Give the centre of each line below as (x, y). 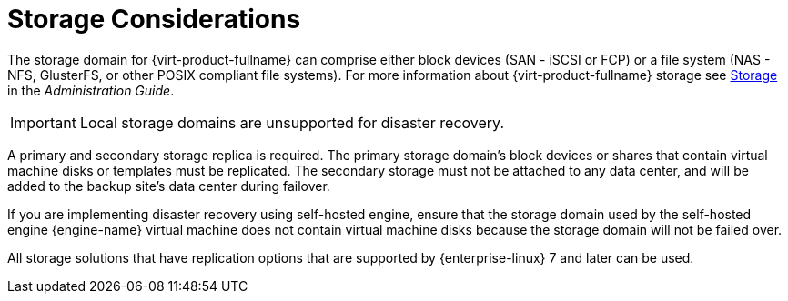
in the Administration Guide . (91, 90)
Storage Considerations (154, 19)
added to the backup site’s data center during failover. (169, 186)
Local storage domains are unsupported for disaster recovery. (292, 122)
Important (43, 122)
